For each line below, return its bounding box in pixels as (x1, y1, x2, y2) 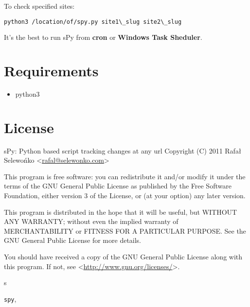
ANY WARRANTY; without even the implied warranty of (4, 216, 179, 226)
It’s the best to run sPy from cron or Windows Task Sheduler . (4, 32, 202, 42)
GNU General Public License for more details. (4, 235, 142, 245)
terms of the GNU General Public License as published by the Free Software (4, 181, 232, 191)
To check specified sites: (4, 1, 75, 11)
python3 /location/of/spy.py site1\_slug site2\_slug (4, 18, 182, 25)
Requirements (4, 61, 99, 81)
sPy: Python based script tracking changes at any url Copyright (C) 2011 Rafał (4, 145, 241, 155)
